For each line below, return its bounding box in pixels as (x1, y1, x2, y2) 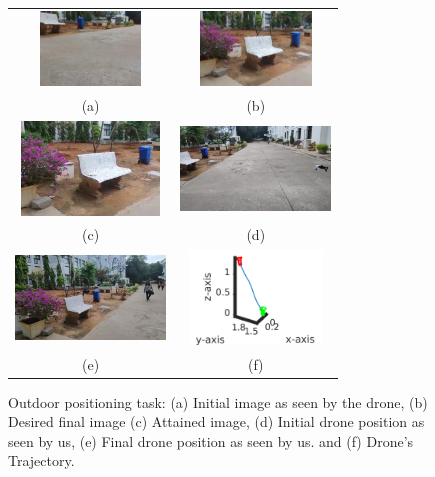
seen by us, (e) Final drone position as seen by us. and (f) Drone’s (8, 430, 414, 451)
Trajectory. (8, 450, 75, 471)
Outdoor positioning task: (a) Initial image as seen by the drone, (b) (8, 391, 428, 412)
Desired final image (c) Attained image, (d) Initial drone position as (8, 411, 425, 432)
